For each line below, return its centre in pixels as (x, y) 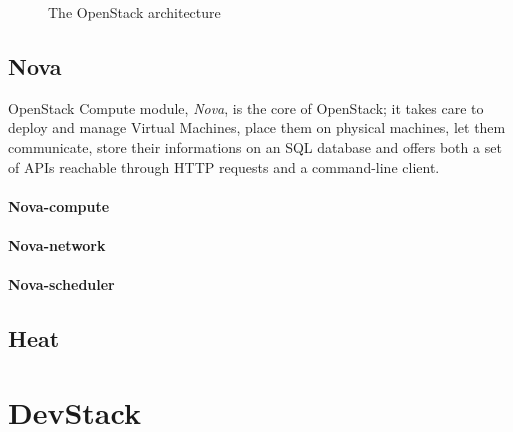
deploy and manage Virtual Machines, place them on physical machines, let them (257, 127)
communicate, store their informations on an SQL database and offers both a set (255, 146)
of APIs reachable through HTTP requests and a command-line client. (224, 166)
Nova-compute (59, 205)
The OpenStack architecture (134, 12)
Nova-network (57, 244)
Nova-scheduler (61, 284)
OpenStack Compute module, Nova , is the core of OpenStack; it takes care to (246, 107)
